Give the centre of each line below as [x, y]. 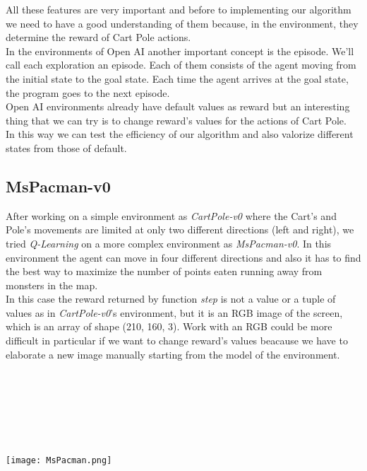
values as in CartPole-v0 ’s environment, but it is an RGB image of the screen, [174, 312]
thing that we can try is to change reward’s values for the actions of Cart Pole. [176, 120]
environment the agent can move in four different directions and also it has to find [183, 257]
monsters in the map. [52, 285]
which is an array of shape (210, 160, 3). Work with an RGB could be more [169, 326]
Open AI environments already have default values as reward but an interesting [178, 106]
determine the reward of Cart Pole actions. [98, 37]
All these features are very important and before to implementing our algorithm [179, 9]
